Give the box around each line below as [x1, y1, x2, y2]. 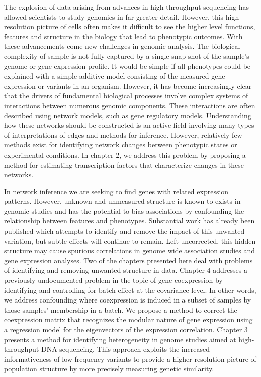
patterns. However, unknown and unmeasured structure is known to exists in [4, 196, 241, 206]
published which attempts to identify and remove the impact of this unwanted [4, 225, 245, 236]
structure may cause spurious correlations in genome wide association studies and [4, 245, 255, 256]
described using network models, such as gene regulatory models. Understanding [4, 110, 251, 120]
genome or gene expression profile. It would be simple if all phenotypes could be [4, 60, 251, 71]
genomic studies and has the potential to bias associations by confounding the [4, 205, 244, 216]
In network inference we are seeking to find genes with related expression [4, 186, 229, 196]
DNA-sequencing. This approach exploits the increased [41, 344, 210, 354]
